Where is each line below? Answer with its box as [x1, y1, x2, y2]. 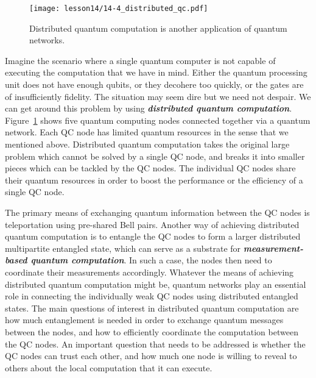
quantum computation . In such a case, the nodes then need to [30, 254, 272, 266]
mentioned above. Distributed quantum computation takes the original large [5, 138, 290, 150]
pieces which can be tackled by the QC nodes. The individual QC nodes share [5, 162, 296, 174]
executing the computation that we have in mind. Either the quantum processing [5, 66, 307, 79]
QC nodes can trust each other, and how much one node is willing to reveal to [5, 349, 297, 362]
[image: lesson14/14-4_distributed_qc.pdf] [29, 4, 208, 13]
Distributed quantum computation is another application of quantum [29, 21, 287, 34]
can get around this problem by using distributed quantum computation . [5, 102, 292, 115]
